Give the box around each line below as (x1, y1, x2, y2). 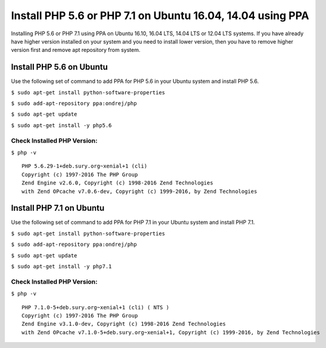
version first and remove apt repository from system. (11, 47, 141, 54)
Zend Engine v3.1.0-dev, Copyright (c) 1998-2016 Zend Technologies (21, 321, 226, 328)
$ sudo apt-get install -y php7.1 (11, 263, 112, 270)
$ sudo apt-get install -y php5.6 (11, 122, 112, 128)
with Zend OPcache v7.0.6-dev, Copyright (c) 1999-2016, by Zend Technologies (21, 188, 257, 195)
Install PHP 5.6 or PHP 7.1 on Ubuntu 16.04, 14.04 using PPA (11, 9, 309, 22)
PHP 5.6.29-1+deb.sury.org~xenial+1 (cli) (21, 163, 148, 170)
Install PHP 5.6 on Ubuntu (11, 62, 108, 72)
